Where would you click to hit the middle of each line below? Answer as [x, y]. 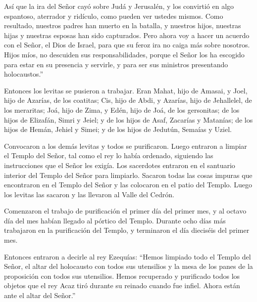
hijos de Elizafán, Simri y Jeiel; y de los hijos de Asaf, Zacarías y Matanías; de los [128, 119]
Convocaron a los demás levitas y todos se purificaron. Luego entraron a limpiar [126, 146]
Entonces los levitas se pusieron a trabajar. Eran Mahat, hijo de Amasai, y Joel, [126, 90]
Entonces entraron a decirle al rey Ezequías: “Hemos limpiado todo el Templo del [128, 256]
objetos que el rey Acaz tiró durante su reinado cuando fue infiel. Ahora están [122, 285]
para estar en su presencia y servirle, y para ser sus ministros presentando [116, 64]
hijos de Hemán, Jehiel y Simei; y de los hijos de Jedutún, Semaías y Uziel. [118, 129]
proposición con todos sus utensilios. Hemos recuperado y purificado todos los [122, 276]
